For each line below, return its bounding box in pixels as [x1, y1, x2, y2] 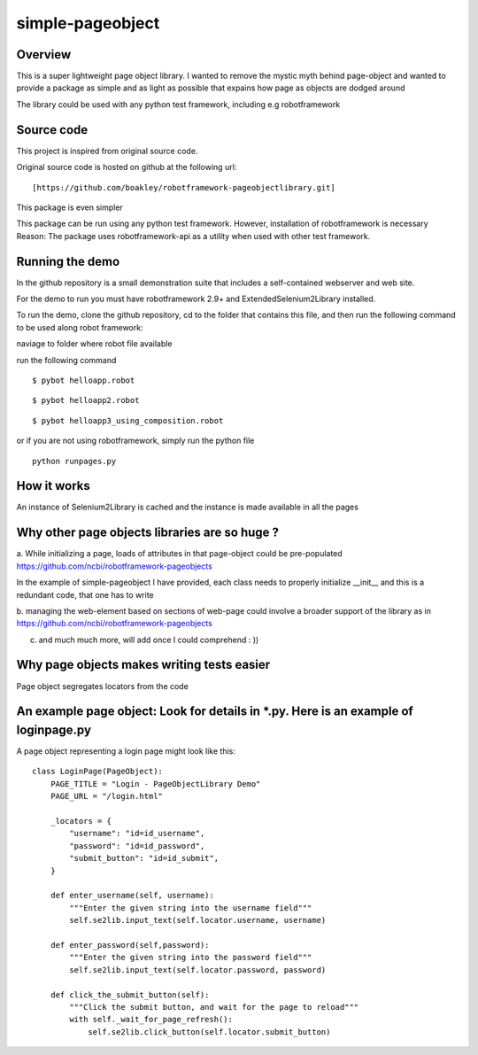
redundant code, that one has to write [16, 589, 154, 600]
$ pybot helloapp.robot [32, 375, 135, 385]
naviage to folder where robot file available [16, 338, 173, 349]
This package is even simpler [16, 202, 123, 213]
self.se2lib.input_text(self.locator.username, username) [69, 915, 327, 926]
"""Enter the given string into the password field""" [69, 952, 312, 963]
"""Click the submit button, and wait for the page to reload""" [69, 1002, 359, 1012]
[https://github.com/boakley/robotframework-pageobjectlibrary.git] [32, 182, 335, 192]
